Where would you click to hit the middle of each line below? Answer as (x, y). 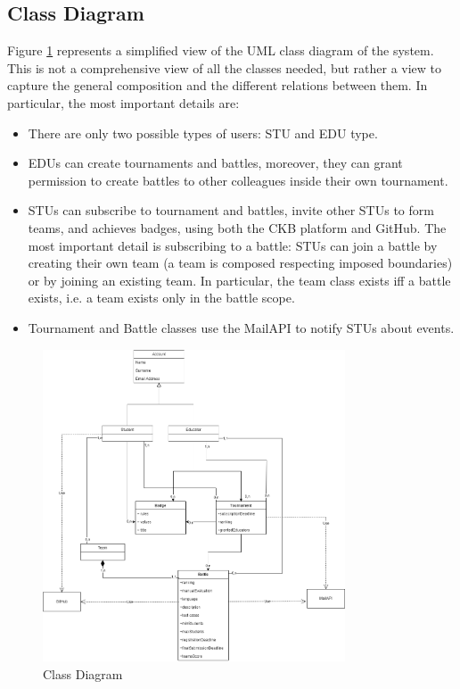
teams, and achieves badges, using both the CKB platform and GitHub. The (237, 227)
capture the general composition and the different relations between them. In (218, 85)
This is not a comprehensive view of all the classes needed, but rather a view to (225, 67)
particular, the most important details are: (123, 102)
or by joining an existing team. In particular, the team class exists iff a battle (239, 280)
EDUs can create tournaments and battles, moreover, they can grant (215, 163)
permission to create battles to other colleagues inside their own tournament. (238, 180)
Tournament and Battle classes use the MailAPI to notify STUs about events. (241, 327)
